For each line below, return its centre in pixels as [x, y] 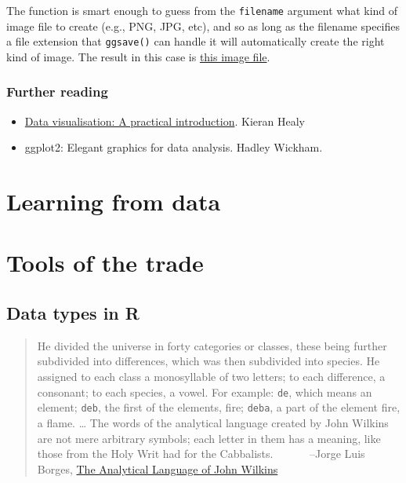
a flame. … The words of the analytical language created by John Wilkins [213, 422]
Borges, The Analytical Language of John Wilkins [158, 468]
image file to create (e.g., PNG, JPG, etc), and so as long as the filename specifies [203, 26]
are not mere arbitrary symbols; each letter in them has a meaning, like [209, 438]
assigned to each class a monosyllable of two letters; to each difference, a [211, 377]
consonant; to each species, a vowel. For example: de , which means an [205, 392]
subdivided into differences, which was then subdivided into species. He [208, 361]
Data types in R [73, 313]
